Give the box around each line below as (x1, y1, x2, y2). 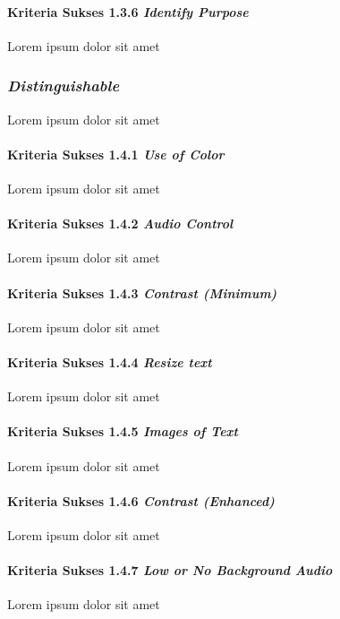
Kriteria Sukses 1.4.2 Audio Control (7, 214, 234, 233)
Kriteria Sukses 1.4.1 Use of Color (7, 144, 225, 163)
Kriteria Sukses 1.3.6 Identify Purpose (7, 2, 249, 21)
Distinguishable (7, 74, 120, 97)
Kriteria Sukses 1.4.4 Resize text (7, 352, 212, 371)
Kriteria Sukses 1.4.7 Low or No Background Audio (7, 561, 333, 580)
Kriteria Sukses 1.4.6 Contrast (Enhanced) (7, 491, 275, 510)
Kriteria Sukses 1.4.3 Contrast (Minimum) (7, 283, 277, 302)
